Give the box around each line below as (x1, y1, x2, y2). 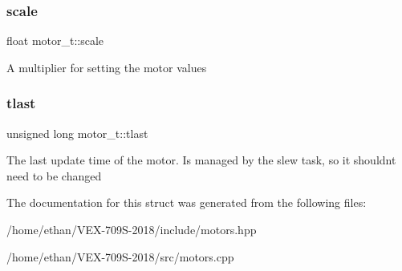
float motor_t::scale (6, 32, 104, 49)
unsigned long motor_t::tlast (6, 124, 148, 141)
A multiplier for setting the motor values (6, 59, 207, 75)
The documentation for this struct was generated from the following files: (6, 194, 367, 211)
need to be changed (6, 167, 102, 184)
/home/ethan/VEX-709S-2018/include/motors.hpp (6, 221, 257, 237)
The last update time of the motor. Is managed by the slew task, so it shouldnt (6, 152, 396, 168)
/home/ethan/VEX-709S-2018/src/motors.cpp (6, 248, 234, 265)
